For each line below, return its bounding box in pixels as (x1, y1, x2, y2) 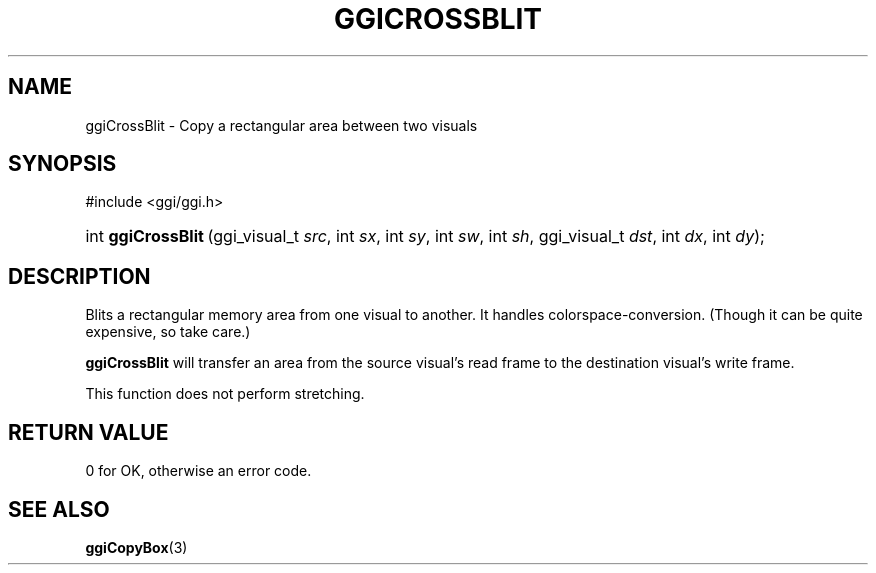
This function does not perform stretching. (85, 385, 365, 403)
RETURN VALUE (8, 419, 169, 445)
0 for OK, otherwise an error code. (85, 462, 312, 480)
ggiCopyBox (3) (85, 538, 188, 556)
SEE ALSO (8, 496, 110, 522)
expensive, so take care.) (85, 323, 251, 341)
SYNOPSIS (8, 151, 117, 177)
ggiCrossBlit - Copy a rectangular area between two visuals (85, 116, 478, 134)
